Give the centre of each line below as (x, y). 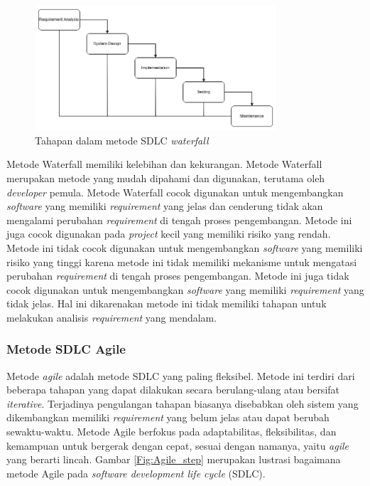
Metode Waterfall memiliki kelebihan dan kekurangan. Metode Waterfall (164, 164)
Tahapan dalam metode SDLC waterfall (122, 140)
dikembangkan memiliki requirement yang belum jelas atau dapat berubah (168, 417)
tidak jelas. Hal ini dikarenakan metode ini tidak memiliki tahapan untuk (167, 303)
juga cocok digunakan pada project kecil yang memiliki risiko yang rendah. (169, 234)
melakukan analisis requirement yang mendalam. (112, 317)
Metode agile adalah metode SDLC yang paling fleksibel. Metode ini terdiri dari (181, 375)
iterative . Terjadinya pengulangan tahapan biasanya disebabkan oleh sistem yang (183, 403)
